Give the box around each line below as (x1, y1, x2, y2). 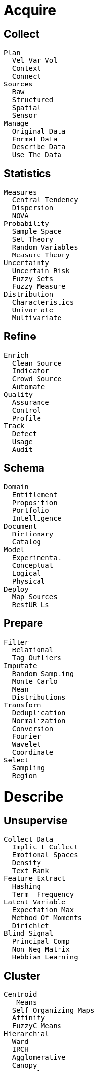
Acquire (4, 2, 56, 19)
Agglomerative (12, 1053, 66, 1062)
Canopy (12, 1061, 37, 1070)
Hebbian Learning (12, 953, 78, 961)
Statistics (4, 167, 51, 180)
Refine (4, 330, 36, 343)
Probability (4, 220, 49, 228)
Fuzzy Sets (12, 275, 54, 283)
